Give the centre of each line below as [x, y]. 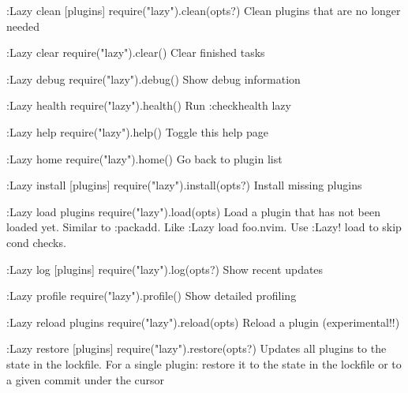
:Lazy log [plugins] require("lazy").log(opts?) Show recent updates [165, 269]
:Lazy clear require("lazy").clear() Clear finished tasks [136, 52]
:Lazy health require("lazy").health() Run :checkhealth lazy [149, 105]
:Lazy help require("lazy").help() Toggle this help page [138, 131]
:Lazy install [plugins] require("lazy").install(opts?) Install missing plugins [184, 185]
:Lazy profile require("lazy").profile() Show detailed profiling [152, 296]
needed [23, 26]
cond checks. [36, 242]
